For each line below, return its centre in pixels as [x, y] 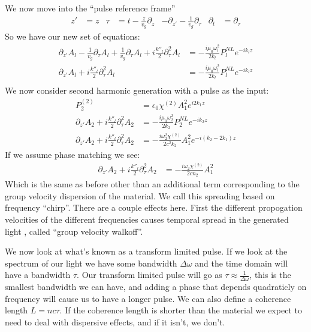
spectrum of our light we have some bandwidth [91, 263]
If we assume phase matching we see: [73, 155]
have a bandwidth [38, 275]
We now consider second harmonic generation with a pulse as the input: [137, 90]
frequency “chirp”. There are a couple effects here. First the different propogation [154, 207]
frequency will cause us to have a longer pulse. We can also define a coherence [148, 298]
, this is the [270, 275]
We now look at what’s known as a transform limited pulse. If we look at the [146, 251]
